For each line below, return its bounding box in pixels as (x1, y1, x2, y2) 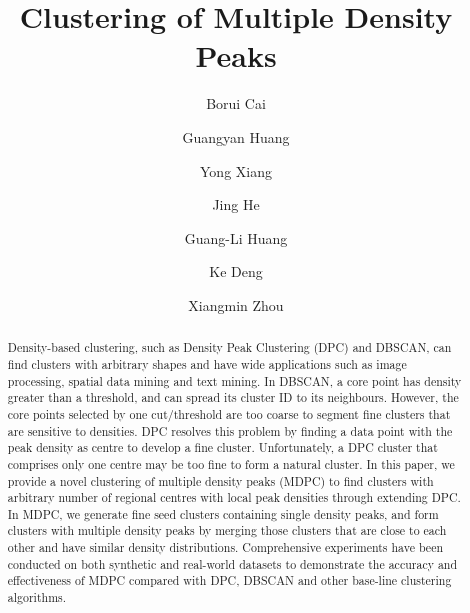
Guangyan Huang (182, 126, 290, 147)
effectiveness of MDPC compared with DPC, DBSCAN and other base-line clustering (7, 572, 452, 589)
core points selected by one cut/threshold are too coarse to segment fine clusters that (7, 405, 451, 422)
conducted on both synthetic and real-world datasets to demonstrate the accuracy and (7, 555, 458, 572)
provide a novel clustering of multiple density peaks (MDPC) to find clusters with (7, 472, 434, 489)
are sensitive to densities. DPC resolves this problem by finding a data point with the (7, 422, 453, 439)
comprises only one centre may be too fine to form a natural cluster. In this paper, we (7, 455, 455, 472)
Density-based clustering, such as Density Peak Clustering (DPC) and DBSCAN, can (7, 339, 452, 356)
